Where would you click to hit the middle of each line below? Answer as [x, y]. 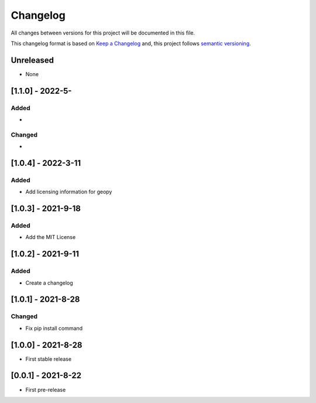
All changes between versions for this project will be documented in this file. [103, 33]
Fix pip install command [54, 328]
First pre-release [46, 390]
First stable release [49, 359]
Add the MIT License [51, 237]
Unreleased [32, 60]
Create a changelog [49, 283]
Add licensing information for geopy [69, 192]
